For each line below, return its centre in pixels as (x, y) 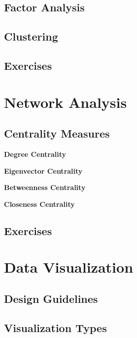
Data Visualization (69, 267)
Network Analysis (66, 102)
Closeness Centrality (39, 204)
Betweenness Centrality (45, 187)
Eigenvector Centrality (43, 170)
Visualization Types (55, 327)
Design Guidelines (51, 298)
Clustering (31, 36)
